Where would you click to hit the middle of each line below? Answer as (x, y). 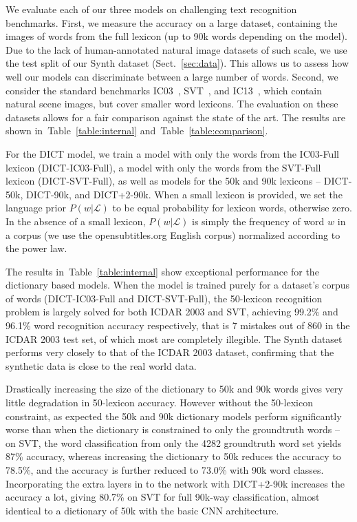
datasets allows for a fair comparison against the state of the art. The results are (175, 117)
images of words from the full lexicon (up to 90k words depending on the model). (176, 36)
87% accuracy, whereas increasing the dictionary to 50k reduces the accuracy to (173, 456)
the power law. (36, 248)
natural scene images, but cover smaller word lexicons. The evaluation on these (172, 104)
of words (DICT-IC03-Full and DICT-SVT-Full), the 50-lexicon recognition (164, 298)
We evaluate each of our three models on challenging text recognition (151, 9)
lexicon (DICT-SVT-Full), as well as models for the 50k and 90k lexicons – (163, 181)
